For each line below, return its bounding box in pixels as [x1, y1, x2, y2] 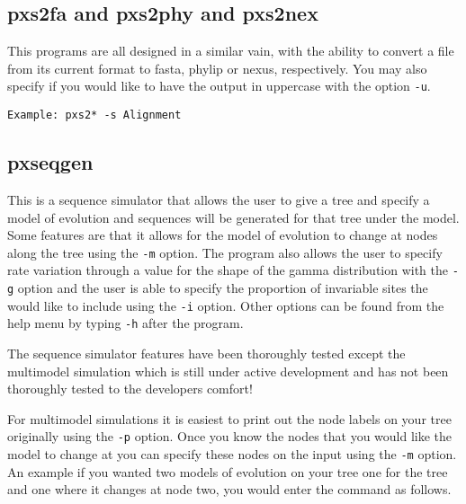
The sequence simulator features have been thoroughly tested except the [7, 343, 406, 362]
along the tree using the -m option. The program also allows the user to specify [7, 243, 443, 261]
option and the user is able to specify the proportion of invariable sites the [17, 279, 428, 296]
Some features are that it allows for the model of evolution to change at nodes [7, 225, 438, 244]
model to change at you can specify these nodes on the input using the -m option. [7, 445, 457, 463]
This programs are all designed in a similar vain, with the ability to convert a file [7, 41, 454, 60]
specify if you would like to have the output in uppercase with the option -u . [7, 76, 431, 95]
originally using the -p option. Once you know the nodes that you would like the [7, 427, 453, 446]
